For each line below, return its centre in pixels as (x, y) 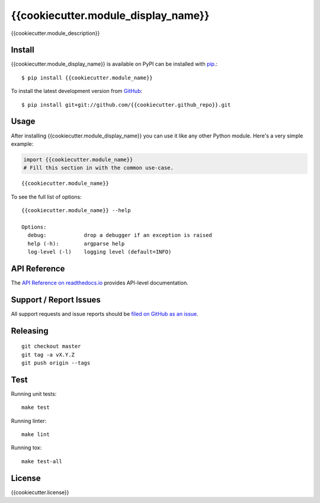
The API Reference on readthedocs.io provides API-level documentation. (100, 283)
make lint (36, 435)
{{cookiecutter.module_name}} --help (76, 211)
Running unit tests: (34, 393)
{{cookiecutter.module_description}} (55, 33)
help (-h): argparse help (76, 244)
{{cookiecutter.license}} (40, 492)
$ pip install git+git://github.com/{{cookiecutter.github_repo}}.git (126, 105)
